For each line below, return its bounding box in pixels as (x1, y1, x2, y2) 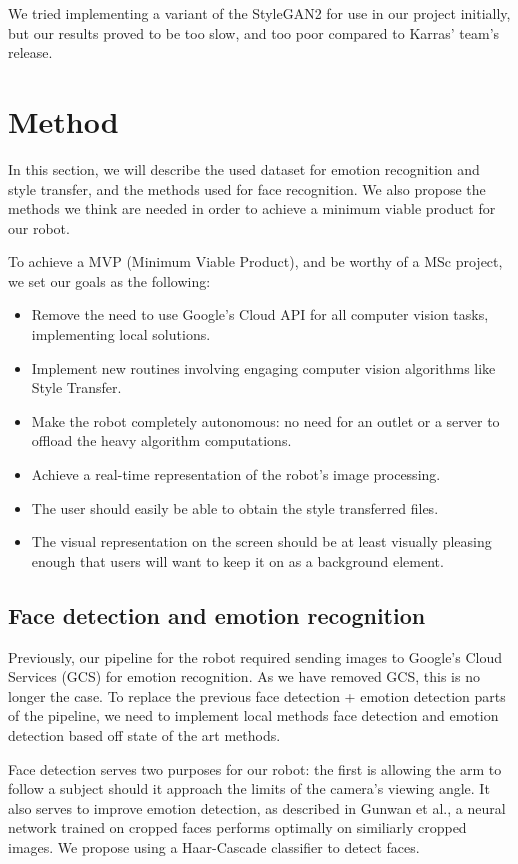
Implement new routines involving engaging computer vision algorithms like (31, 357, 496, 378)
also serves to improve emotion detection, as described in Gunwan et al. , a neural (8, 797, 506, 818)
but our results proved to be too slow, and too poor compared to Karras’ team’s (8, 22, 500, 43)
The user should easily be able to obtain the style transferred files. (31, 497, 439, 518)
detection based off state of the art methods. (8, 724, 281, 745)
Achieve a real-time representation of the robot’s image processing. (31, 464, 441, 485)
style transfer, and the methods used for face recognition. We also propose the (8, 178, 486, 199)
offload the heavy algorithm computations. (31, 430, 292, 451)
